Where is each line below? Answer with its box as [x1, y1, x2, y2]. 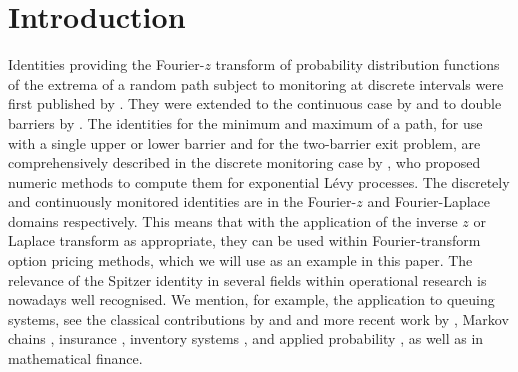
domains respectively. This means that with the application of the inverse [8, 210, 458, 231]
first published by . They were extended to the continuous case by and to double [8, 93, 502, 114]
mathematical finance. [8, 348, 143, 369]
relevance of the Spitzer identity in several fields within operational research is [8, 269, 487, 290]
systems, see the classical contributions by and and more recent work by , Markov [8, 308, 509, 329]
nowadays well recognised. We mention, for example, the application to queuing [8, 289, 495, 310]
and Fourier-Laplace [367, 191, 490, 212]
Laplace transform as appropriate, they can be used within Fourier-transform [8, 230, 481, 251]
